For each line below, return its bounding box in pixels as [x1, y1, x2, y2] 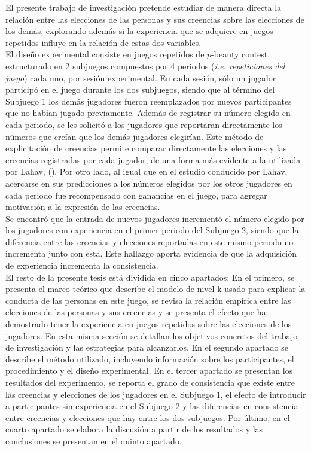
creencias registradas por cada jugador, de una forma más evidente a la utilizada [5, 153, 301, 166]
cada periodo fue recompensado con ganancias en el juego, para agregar [5, 188, 267, 201]
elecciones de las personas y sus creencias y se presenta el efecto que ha [5, 306, 266, 318]
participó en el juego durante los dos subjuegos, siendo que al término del [5, 83, 275, 96]
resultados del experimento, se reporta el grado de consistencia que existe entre [5, 376, 295, 388]
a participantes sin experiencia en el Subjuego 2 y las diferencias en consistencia [5, 400, 298, 412]
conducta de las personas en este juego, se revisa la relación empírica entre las [5, 294, 291, 306]
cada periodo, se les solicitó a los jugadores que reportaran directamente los [5, 118, 282, 130]
